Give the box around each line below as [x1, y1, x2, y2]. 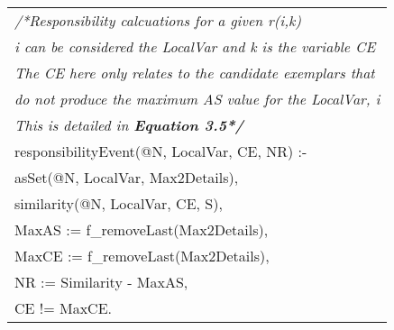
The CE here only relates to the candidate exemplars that [14, 62, 375, 83]
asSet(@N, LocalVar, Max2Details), [14, 167, 239, 188]
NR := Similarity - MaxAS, [14, 271, 188, 292]
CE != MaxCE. [14, 298, 113, 318]
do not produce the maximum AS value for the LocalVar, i [14, 88, 380, 109]
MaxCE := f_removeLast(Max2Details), [14, 245, 270, 266]
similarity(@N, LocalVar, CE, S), [14, 193, 223, 214]
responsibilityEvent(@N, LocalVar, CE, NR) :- [14, 141, 307, 161]
